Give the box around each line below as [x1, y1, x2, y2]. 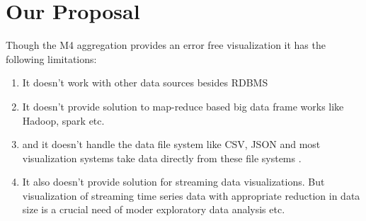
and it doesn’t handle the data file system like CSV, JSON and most [22, 137, 321, 152]
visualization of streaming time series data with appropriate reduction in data [22, 188, 360, 203]
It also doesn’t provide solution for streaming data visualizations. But [22, 174, 325, 189]
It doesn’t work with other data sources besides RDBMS [22, 75, 268, 90]
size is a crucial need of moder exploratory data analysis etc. [22, 202, 285, 217]
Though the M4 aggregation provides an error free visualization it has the [6, 38, 326, 52]
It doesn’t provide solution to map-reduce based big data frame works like [22, 98, 344, 113]
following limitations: [6, 51, 97, 66]
